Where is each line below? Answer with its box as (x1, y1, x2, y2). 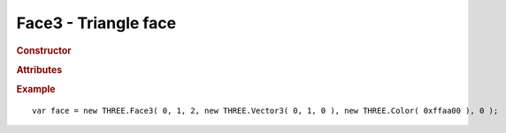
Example (16, 84, 57, 96)
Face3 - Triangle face (16, 13, 177, 33)
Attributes (16, 63, 63, 76)
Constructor (16, 44, 72, 56)
